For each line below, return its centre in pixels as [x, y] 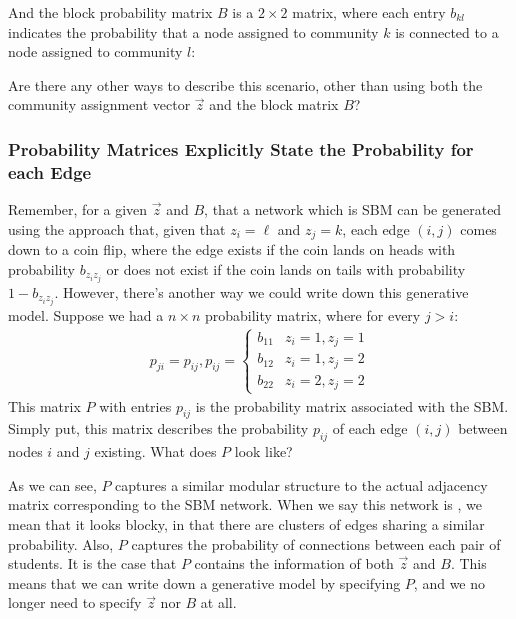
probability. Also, [61, 543]
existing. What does [155, 451]
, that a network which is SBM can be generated [353, 209]
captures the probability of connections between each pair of [316, 543]
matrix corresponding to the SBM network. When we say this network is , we [245, 504]
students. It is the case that [92, 563]
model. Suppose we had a [86, 314]
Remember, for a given [78, 209]
